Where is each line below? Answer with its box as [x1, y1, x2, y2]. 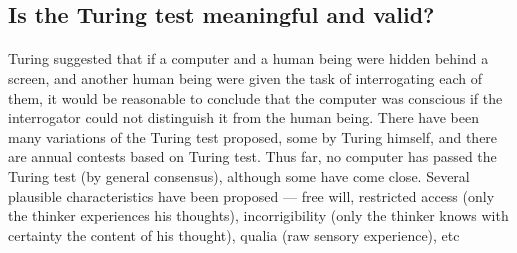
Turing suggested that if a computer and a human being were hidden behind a [8, 48, 489, 69]
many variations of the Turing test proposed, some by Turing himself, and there [8, 126, 498, 147]
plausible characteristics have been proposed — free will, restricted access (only [8, 185, 495, 206]
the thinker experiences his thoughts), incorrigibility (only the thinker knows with [8, 205, 509, 226]
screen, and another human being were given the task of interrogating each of [8, 67, 483, 88]
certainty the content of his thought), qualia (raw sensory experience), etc [8, 224, 460, 245]
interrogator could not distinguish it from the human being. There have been [8, 107, 479, 128]
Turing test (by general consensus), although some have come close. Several [8, 165, 470, 186]
